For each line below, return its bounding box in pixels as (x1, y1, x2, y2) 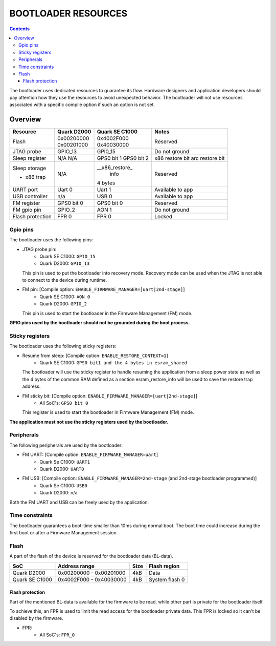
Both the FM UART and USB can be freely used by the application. (9, 499, 149, 505)
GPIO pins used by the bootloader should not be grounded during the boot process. (9, 320, 190, 326)
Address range (58, 562, 95, 570)
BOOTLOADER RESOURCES (9, 8, 128, 19)
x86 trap (25, 174, 46, 181)
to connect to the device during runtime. (22, 277, 107, 283)
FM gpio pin (12, 206, 41, 214)
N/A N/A (57, 155, 78, 162)
